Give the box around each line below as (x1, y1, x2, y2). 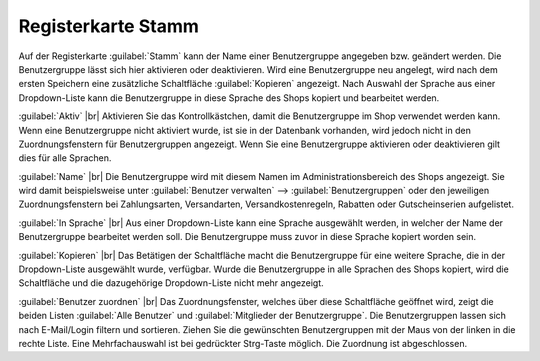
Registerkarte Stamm (18, 15, 200, 37)
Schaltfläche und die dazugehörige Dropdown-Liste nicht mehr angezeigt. (18, 277, 324, 289)
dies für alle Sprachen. (18, 152, 112, 164)
